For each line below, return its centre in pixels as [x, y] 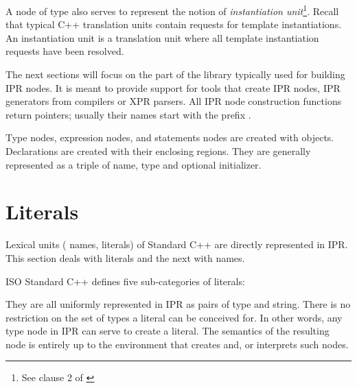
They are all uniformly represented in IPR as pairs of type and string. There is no [178, 304]
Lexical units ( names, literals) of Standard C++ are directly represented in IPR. [177, 244]
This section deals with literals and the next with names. [125, 257]
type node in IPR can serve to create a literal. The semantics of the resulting [168, 331]
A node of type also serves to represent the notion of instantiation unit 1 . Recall [172, 10]
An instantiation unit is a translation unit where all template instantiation [162, 37]
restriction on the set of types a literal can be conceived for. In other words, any [174, 317]
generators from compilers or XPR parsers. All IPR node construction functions [174, 101]
